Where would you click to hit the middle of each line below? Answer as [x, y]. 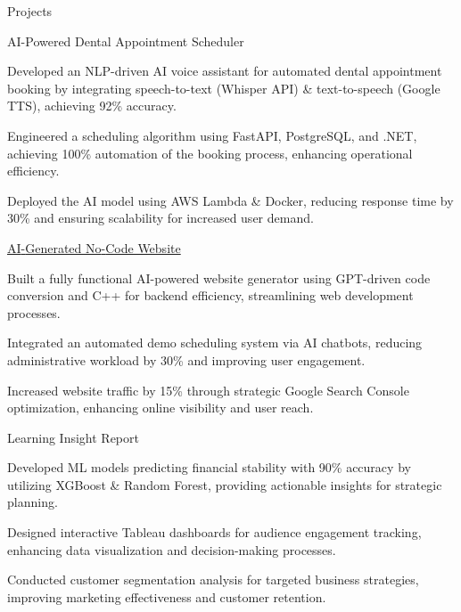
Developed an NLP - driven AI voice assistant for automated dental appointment [225, 71]
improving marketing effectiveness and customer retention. [167, 596]
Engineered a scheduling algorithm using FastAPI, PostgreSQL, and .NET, [212, 135]
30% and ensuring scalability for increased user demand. [161, 218]
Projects [30, 11]
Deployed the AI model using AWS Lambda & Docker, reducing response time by [230, 200]
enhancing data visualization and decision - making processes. [172, 549]
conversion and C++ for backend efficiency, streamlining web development [210, 295]
